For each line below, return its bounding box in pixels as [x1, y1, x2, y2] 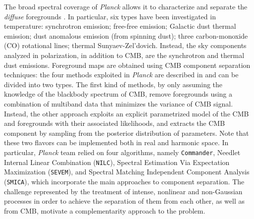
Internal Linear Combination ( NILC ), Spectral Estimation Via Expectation [4, 157, 230, 167]
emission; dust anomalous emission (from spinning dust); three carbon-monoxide [4, 30, 248, 41]
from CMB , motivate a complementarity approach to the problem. [4, 205, 205, 216]
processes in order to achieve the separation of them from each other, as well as [4, 196, 245, 206]
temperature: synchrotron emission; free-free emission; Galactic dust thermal [4, 21, 236, 31]
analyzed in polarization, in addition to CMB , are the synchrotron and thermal [4, 50, 245, 60]
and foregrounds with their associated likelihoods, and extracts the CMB [4, 118, 225, 128]
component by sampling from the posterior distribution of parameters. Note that [4, 127, 249, 138]
